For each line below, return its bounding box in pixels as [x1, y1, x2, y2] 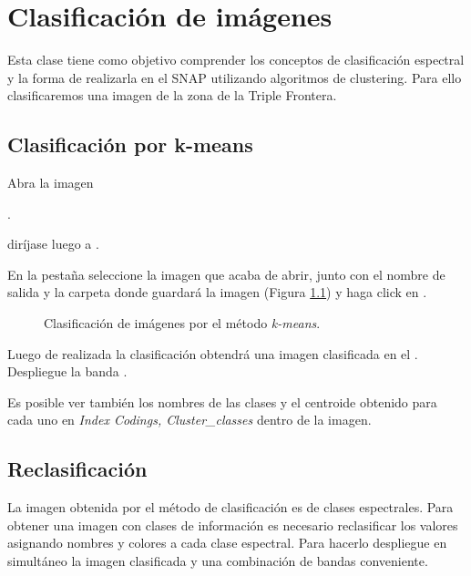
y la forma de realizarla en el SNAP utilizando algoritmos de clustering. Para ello [7, 67, 462, 87]
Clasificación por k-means [7, 130, 253, 159]
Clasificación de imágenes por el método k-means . [44, 314, 321, 333]
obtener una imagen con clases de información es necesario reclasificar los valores [7, 515, 458, 534]
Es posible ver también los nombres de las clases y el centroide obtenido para [7, 392, 437, 411]
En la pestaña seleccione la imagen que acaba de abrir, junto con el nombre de [7, 264, 445, 283]
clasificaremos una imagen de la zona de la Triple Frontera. [7, 86, 337, 105]
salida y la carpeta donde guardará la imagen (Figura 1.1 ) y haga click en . [7, 283, 427, 302]
